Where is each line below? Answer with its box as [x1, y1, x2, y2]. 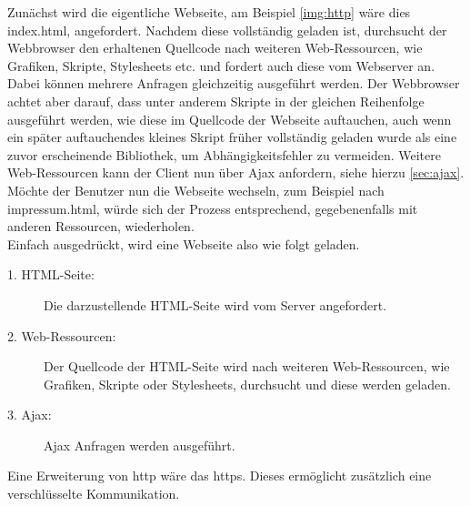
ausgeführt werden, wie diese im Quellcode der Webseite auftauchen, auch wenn [7, 109, 452, 128]
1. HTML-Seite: [7, 265, 95, 284]
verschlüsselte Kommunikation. [7, 484, 180, 503]
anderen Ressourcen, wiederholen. [7, 217, 195, 236]
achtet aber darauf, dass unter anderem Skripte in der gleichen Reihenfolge [7, 91, 425, 110]
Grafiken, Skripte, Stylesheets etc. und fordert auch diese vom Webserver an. [7, 56, 435, 75]
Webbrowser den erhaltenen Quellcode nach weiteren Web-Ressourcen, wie [7, 38, 423, 57]
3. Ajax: [7, 405, 52, 424]
